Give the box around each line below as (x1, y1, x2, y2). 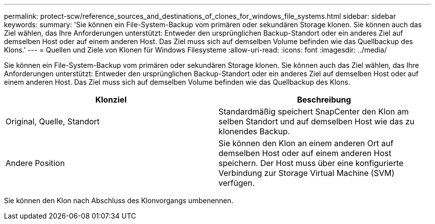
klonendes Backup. (218, 126, 290, 136)
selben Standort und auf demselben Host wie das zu (218, 116, 415, 126)
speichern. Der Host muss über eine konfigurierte (218, 158, 404, 168)
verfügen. (218, 178, 255, 188)
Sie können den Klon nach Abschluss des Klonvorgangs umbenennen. (4, 196, 233, 205)
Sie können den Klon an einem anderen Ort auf (218, 138, 394, 148)
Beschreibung (297, 95, 351, 105)
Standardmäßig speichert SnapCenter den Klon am (218, 107, 409, 116)
